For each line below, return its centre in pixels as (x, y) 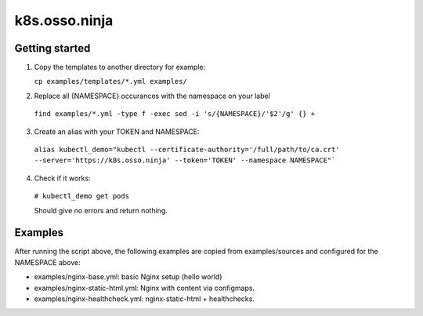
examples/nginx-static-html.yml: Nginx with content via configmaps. (144, 288)
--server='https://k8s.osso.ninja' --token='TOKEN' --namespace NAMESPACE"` (185, 160)
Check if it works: (62, 178)
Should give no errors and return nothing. (101, 210)
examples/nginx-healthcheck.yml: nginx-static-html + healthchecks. (144, 299)
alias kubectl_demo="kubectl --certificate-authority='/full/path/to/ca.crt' (187, 150)
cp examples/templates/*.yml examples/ (110, 82)
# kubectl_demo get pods (81, 196)
